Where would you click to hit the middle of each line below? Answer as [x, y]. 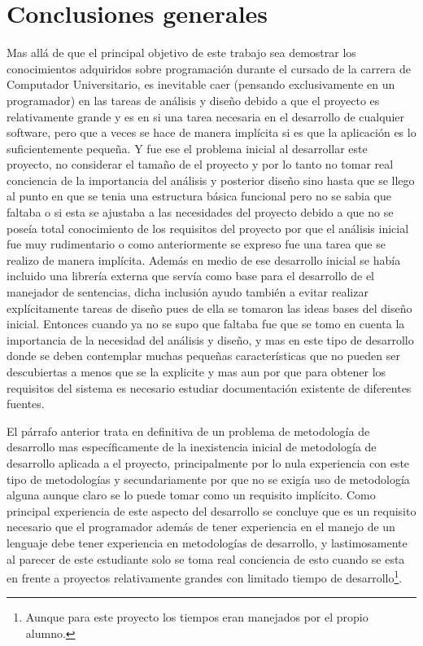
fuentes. [26, 404]
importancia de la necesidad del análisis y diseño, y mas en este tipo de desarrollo [210, 339]
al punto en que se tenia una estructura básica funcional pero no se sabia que [199, 196]
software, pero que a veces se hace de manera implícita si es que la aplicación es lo [211, 132]
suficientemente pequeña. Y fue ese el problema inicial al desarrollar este [187, 148]
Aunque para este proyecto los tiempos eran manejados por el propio [197, 617]
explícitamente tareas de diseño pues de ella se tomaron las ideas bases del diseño [209, 308]
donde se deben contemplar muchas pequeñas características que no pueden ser [203, 356]
